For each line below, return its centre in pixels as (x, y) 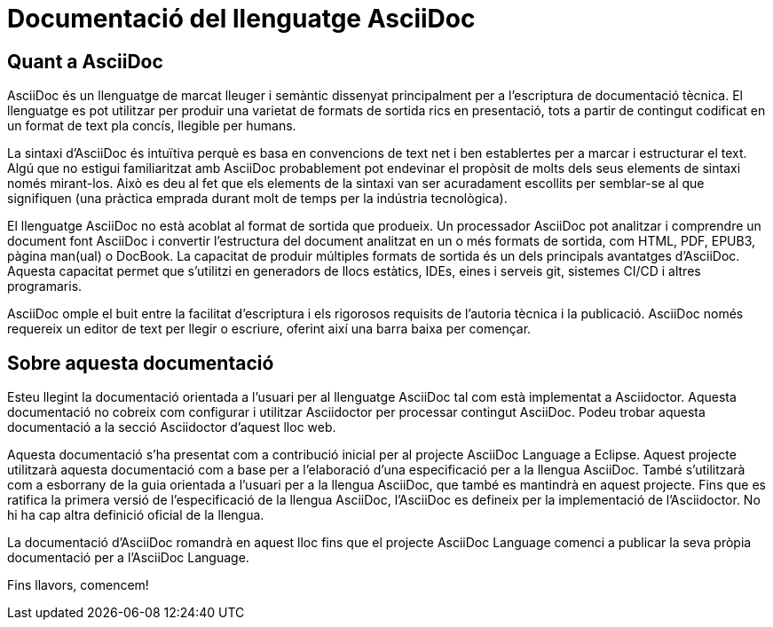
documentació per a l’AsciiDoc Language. (128, 558)
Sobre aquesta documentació (141, 363)
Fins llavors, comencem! (78, 585)
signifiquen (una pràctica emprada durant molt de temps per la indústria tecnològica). (257, 199)
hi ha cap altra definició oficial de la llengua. (136, 515)
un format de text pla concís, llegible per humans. (152, 126)
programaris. (45, 286)
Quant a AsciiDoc (85, 61)
